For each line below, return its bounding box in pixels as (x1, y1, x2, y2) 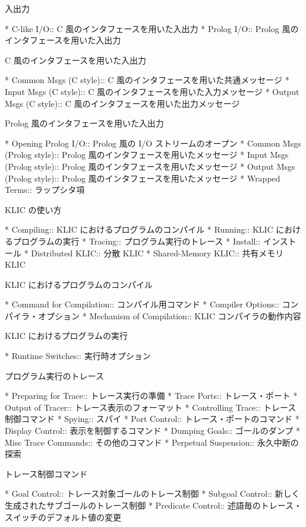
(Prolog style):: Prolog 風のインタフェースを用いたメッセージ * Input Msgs (5, 148, 289, 161)
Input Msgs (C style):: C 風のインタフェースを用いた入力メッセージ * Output (5, 85, 299, 97)
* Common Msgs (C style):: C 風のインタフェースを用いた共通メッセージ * (5, 74, 289, 86)
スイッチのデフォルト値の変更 (5, 510, 121, 523)
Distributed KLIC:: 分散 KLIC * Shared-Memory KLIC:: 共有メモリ (31, 246, 284, 259)
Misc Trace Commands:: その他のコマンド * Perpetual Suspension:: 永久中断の (5, 436, 299, 448)
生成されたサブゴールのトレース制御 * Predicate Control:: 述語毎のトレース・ (5, 499, 302, 511)
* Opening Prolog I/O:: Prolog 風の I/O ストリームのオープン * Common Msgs (5, 136, 301, 149)
